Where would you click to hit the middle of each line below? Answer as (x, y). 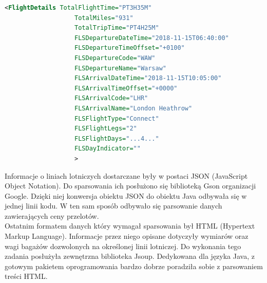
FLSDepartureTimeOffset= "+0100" (130, 48)
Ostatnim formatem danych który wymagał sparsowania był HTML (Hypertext (130, 226)
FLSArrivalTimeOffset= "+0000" (126, 88)
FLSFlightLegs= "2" (106, 129)
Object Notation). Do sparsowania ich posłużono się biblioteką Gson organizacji (130, 186)
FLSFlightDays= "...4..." (117, 138)
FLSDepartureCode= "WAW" (115, 58)
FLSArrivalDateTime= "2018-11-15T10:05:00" (148, 78)
